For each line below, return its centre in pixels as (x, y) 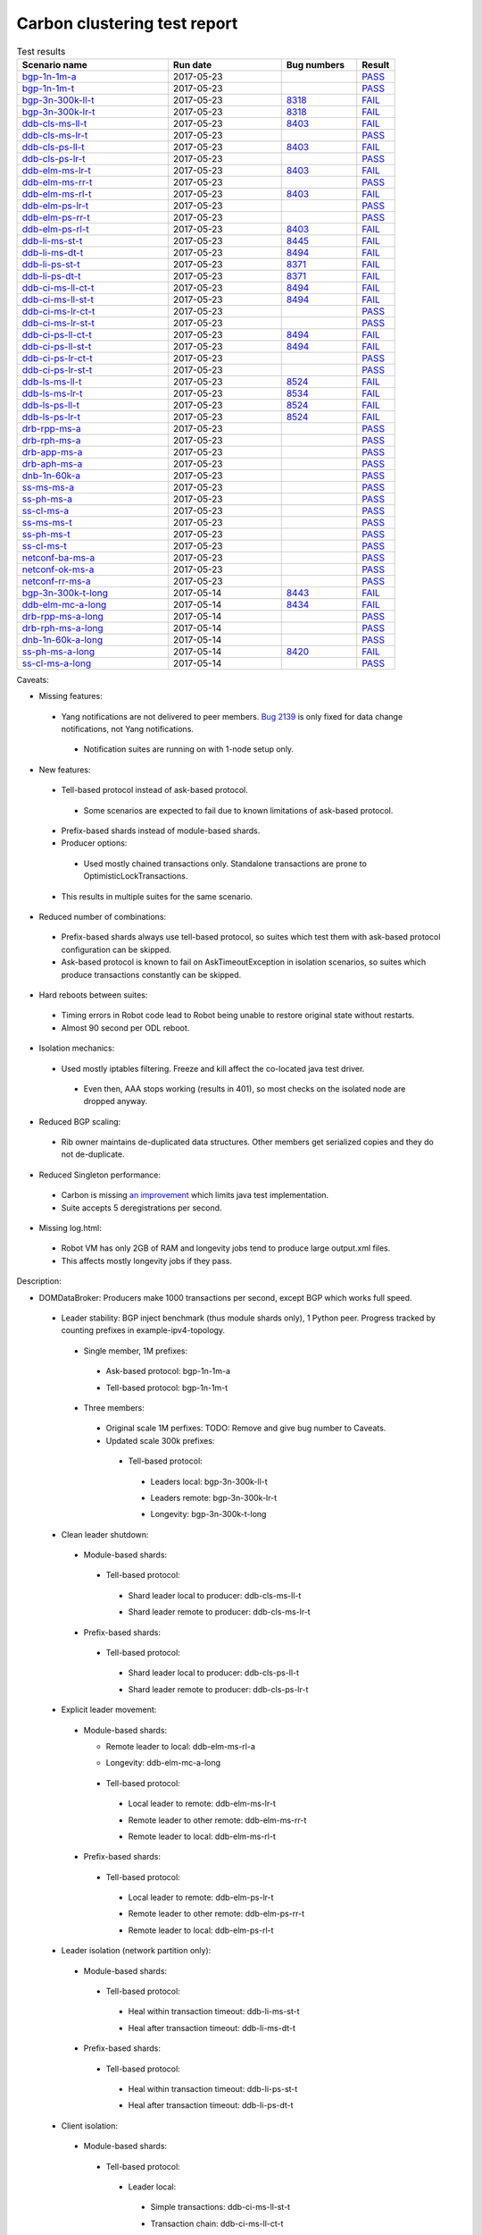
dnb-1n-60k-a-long (62, 639)
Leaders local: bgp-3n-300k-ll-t (209, 1481)
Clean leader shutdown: (105, 1534)
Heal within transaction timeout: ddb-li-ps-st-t (213, 2089)
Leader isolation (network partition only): (136, 1951)
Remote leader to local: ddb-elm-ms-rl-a (181, 1746)
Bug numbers (316, 64)
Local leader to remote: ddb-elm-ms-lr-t (202, 1804)
